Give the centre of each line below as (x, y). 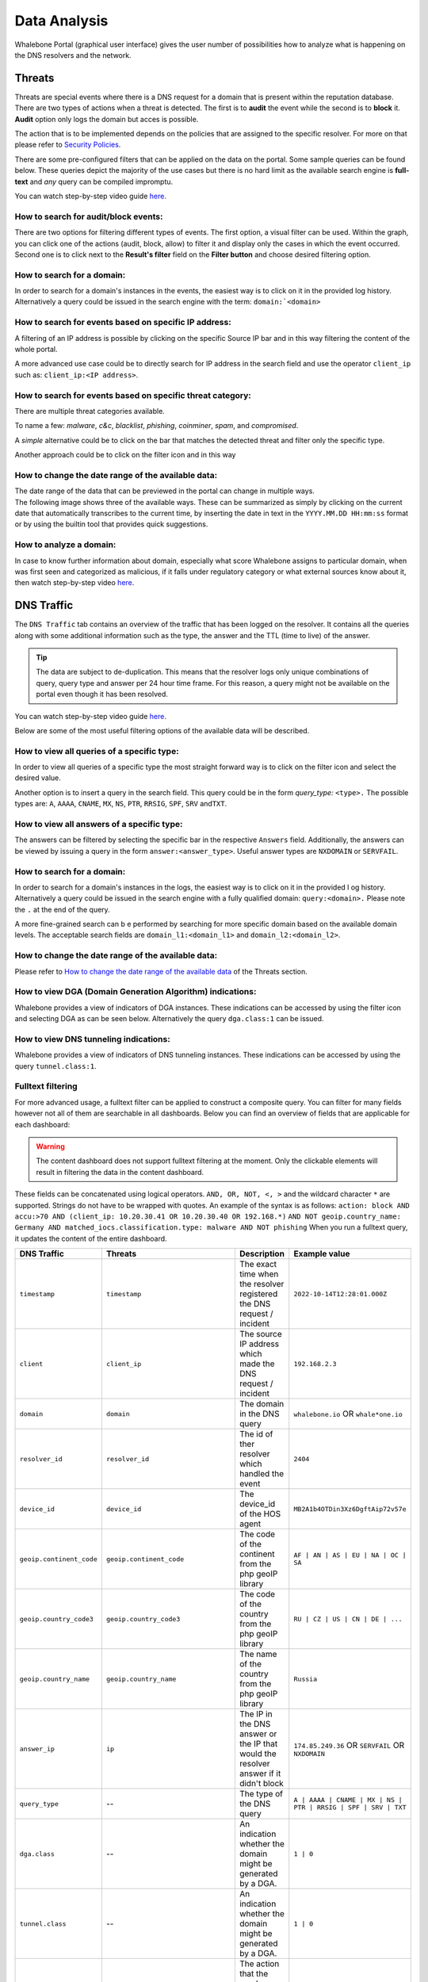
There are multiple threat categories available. (90, 411)
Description (262, 1254)
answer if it (260, 1773)
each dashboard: (42, 1124)
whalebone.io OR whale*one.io (348, 1414)
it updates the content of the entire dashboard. (91, 1238)
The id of (256, 1434)
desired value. (38, 778)
